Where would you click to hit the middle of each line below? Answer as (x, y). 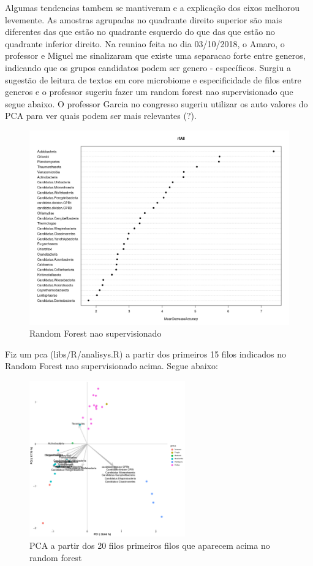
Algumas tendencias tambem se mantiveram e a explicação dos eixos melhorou (153, 7)
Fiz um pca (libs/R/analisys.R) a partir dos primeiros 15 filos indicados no (146, 354)
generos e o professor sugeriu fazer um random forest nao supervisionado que (149, 92)
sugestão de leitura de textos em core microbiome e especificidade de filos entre (153, 79)
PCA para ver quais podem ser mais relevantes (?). (101, 116)
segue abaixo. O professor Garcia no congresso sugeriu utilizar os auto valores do (156, 103)
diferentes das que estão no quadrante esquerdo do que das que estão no (140, 32)
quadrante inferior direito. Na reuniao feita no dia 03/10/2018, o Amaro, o (145, 43)
